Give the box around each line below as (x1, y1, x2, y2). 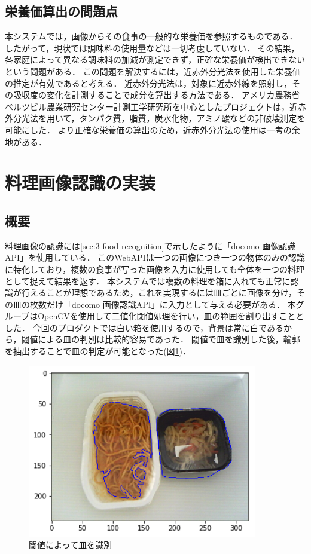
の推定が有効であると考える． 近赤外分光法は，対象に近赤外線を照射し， (5, 76, 292, 89)
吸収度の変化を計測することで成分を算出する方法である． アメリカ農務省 (13, 88, 300, 101)
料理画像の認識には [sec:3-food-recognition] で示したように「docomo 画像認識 (5, 239, 296, 252)
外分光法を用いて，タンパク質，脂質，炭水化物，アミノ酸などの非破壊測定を (5, 112, 306, 124)
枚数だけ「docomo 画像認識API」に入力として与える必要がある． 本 (29, 298, 296, 310)
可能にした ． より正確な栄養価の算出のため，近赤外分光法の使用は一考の (5, 123, 292, 136)
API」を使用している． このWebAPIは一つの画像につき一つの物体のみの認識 (5, 251, 305, 264)
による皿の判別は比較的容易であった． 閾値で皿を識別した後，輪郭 (38, 333, 300, 345)
